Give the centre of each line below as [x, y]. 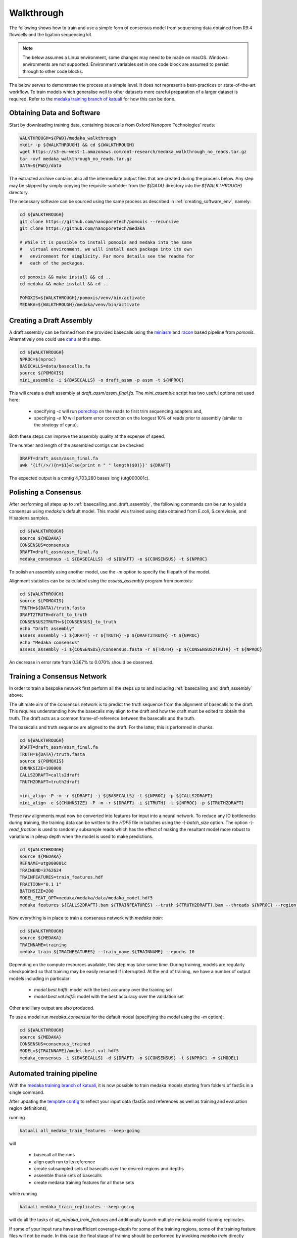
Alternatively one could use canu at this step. [55, 339]
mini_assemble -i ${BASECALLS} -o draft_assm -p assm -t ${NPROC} [102, 380]
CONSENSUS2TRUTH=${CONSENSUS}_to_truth [68, 622]
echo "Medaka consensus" [50, 642]
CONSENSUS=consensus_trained [55, 1044]
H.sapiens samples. [29, 518]
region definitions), [28, 1108]
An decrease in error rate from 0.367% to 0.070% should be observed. [81, 662]
